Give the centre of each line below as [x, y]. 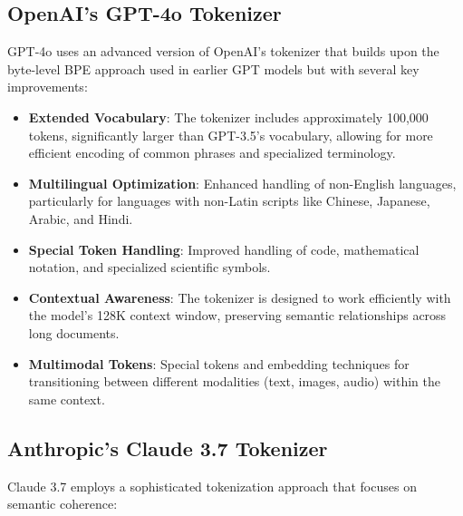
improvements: [48, 87]
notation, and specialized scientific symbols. [150, 267]
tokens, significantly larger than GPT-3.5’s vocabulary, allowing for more [231, 135]
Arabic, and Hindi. [81, 218]
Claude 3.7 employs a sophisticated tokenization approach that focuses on [212, 486]
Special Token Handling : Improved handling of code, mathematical [224, 249]
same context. [67, 399]
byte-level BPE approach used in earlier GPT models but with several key [213, 68]
